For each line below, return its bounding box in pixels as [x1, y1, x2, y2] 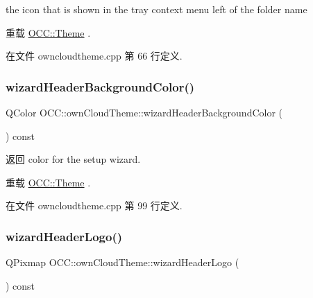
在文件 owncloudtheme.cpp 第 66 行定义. [6, 49, 183, 63]
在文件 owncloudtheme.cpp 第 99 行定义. [6, 198, 183, 213]
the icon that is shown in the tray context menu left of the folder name [6, 2, 307, 16]
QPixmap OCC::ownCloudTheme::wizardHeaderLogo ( [6, 255, 239, 270]
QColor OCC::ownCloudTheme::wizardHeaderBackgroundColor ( [6, 105, 283, 119]
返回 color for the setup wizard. [6, 152, 141, 166]
